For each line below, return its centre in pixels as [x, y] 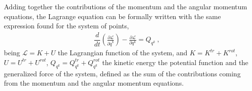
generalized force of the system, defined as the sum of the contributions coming [122, 73]
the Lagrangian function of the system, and [123, 53]
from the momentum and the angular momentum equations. [94, 83]
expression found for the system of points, [66, 26]
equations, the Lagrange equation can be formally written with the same [113, 16]
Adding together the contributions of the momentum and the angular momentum [126, 6]
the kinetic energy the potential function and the [175, 62]
